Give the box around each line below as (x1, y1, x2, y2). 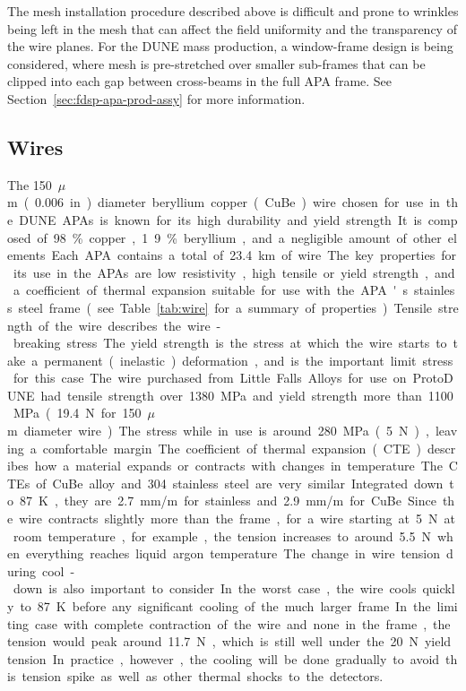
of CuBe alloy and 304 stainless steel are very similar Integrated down (36, 473, 444, 492)
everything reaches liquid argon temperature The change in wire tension (25, 544, 441, 563)
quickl (422, 579, 455, 598)
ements (7, 246, 46, 264)
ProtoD (412, 368, 453, 387)
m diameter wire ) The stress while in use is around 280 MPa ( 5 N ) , (7, 421, 429, 440)
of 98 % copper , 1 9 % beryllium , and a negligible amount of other (37, 228, 442, 246)
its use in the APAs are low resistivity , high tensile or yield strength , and (13, 263, 455, 281)
